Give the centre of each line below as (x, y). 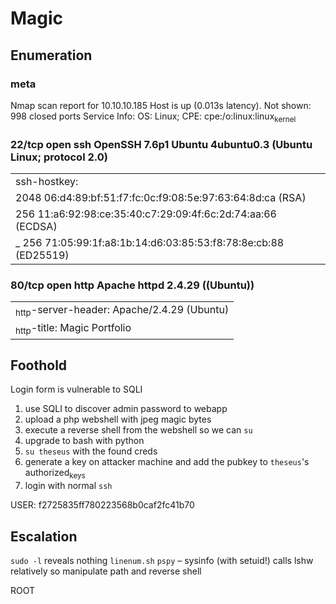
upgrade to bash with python (84, 441)
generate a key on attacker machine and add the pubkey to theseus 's (167, 462)
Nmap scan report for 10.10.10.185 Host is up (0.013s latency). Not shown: (161, 105)
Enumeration (51, 55)
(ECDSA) (36, 226)
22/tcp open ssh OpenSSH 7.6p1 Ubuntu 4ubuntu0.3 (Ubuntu (161, 144)
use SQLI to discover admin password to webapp (126, 409)
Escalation (44, 536)
